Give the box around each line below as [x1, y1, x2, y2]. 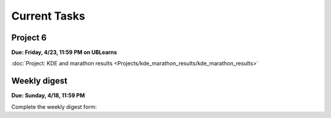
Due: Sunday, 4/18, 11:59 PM [11, 92, 85, 99]
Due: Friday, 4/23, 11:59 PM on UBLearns [11, 49, 118, 56]
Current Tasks [11, 9, 85, 23]
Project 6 [11, 32, 47, 43]
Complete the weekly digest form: [11, 103, 97, 110]
